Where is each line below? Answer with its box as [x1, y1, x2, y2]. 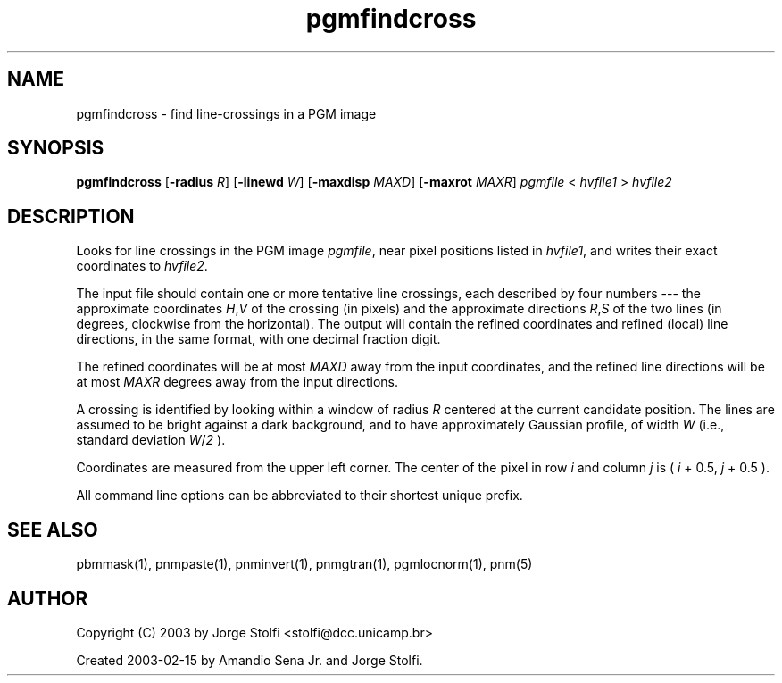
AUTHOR [7, 587, 88, 610]
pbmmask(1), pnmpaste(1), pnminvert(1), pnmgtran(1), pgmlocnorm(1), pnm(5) [76, 556, 533, 572]
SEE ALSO [7, 518, 98, 541]
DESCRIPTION [7, 204, 135, 228]
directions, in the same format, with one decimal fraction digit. [76, 331, 441, 347]
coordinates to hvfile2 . [76, 258, 208, 274]
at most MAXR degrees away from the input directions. [76, 374, 398, 390]
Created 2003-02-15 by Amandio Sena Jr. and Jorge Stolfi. [76, 652, 423, 668]
